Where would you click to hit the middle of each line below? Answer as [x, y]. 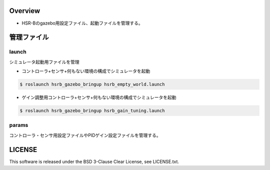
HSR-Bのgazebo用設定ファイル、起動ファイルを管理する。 [82, 23]
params [19, 125]
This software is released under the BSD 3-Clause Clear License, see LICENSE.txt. [94, 161]
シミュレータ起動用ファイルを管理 [44, 62]
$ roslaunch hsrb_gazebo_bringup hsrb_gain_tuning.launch [92, 111]
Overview [25, 11]
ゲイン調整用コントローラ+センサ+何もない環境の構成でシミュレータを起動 [99, 97]
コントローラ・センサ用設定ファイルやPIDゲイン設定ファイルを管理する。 [85, 135]
